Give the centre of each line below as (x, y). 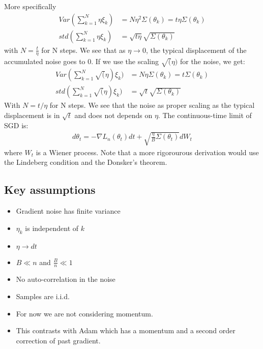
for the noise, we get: (212, 61)
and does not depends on (113, 115)
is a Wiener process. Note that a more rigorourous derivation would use (147, 152)
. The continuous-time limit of (205, 115)
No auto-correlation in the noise (66, 279)
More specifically (30, 6)
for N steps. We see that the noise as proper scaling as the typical (152, 105)
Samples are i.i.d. (43, 296)
